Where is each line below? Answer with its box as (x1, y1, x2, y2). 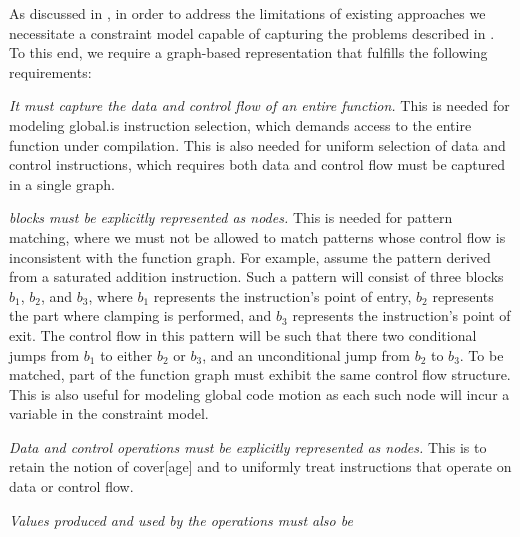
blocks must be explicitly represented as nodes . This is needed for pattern (9, 207, 453, 228)
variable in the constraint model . (9, 403, 209, 424)
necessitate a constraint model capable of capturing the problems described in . (9, 22, 495, 43)
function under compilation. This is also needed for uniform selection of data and (9, 134, 506, 155)
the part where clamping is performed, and (9, 305, 272, 326)
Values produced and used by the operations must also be (9, 509, 353, 530)
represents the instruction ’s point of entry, (153, 285, 412, 306)
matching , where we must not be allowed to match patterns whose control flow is (9, 226, 506, 247)
